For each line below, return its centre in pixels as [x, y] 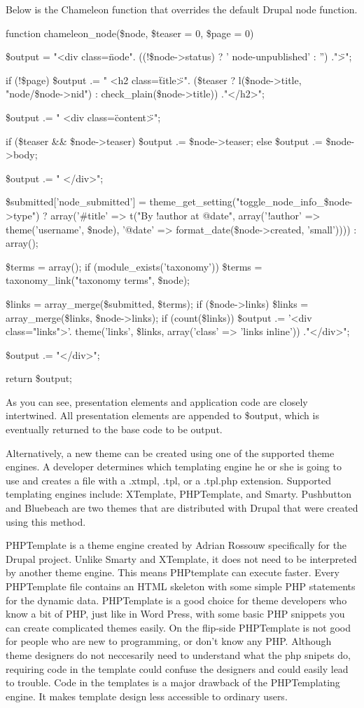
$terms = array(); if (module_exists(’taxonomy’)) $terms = [134, 266]
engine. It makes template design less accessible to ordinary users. [147, 696]
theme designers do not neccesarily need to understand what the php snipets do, [178, 654]
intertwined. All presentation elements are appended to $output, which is [162, 415]
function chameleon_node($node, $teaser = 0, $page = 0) [130, 33]
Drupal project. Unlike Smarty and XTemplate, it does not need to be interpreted [181, 558]
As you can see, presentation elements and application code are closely [157, 401]
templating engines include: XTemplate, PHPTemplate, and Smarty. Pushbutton [178, 494]
